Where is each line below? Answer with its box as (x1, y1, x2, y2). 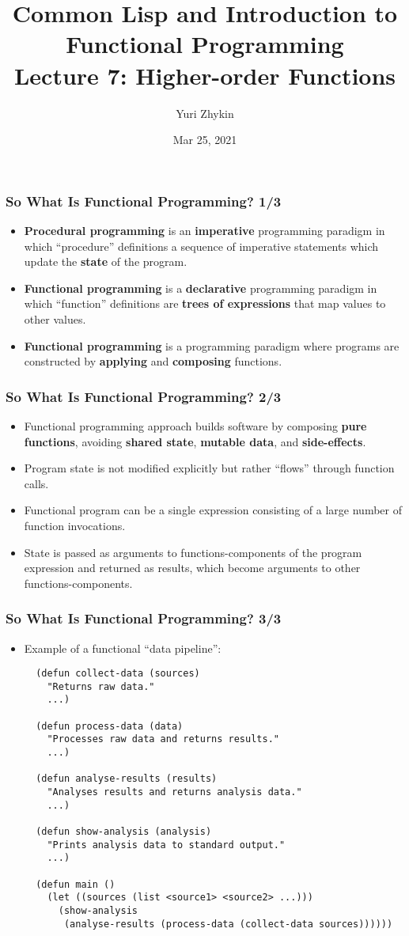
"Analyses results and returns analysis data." (47, 786, 302, 798)
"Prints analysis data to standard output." (47, 839, 286, 851)
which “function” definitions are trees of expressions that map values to (24, 295, 386, 312)
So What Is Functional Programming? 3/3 (6, 608, 282, 628)
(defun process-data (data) (36, 720, 184, 732)
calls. (24, 475, 49, 491)
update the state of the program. (24, 253, 187, 270)
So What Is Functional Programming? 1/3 (6, 191, 282, 210)
